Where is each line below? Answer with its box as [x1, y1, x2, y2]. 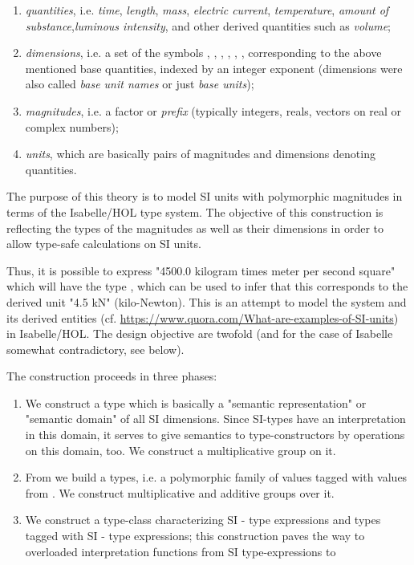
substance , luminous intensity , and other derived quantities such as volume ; [25, 17, 391, 34]
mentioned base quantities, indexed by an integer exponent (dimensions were [25, 59, 403, 76]
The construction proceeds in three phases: [6, 368, 217, 384]
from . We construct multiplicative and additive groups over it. [25, 484, 335, 501]
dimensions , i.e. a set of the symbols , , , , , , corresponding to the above [25, 44, 382, 61]
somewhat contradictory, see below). [6, 340, 185, 357]
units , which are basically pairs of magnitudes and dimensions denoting [25, 145, 375, 162]
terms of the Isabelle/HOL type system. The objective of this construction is [6, 203, 384, 220]
